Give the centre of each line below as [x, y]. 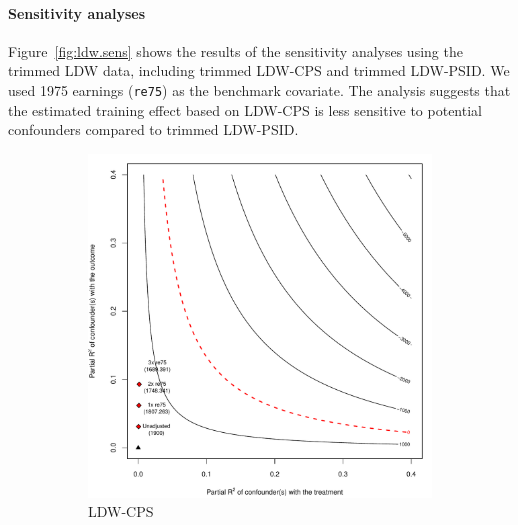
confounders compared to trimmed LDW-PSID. [153, 129]
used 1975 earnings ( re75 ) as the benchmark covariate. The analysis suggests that [259, 89]
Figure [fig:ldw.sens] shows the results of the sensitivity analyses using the [235, 50]
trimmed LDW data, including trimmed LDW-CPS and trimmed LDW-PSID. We [259, 70]
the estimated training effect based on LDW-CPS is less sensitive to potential [245, 109]
